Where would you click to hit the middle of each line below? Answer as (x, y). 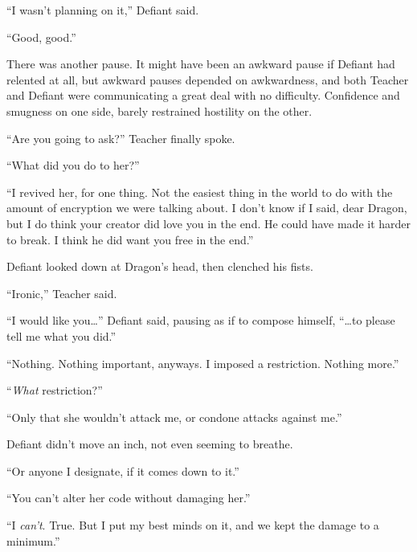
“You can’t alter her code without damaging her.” (129, 498)
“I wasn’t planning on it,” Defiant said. (103, 10)
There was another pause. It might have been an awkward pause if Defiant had (201, 64)
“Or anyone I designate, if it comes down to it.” (123, 470)
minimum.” (33, 540)
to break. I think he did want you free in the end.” (130, 239)
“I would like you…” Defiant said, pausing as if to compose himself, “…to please (201, 320)
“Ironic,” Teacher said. (62, 293)
